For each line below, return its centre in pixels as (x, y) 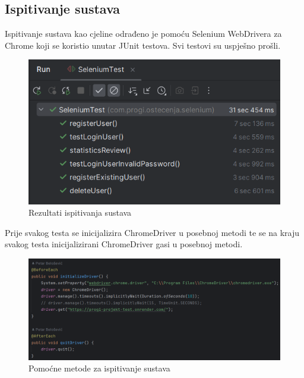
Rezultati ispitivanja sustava (80, 212)
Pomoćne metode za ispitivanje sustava (99, 368)
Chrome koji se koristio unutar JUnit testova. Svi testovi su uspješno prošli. (143, 45)
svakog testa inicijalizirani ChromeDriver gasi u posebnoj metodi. (124, 244)
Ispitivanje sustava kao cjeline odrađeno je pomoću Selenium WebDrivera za (143, 34)
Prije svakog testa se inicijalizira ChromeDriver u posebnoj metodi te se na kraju (152, 232)
